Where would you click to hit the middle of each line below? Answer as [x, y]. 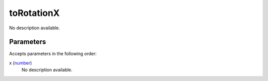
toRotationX [34, 13]
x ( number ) [21, 63]
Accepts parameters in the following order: [53, 54]
